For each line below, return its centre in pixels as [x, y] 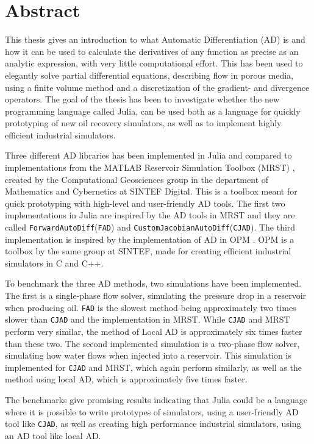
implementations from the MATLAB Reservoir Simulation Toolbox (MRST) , [150, 167]
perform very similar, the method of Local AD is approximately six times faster [154, 331]
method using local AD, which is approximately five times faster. [126, 379]
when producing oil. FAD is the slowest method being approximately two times [151, 307]
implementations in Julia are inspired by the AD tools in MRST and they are [150, 215]
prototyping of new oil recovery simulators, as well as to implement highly [143, 123]
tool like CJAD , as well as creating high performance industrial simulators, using [153, 424]
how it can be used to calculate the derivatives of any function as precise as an [152, 51]
